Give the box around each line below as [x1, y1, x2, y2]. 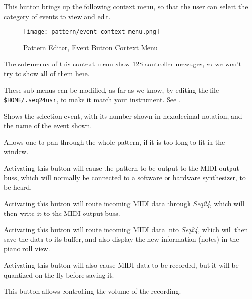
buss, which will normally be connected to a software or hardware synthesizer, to [4, 172, 246, 182]
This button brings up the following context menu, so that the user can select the [4, 1, 248, 11]
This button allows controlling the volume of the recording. [4, 286, 181, 296]
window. [4, 146, 29, 156]
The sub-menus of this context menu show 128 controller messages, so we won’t [4, 59, 242, 69]
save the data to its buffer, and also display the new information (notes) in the [4, 234, 239, 244]
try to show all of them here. [4, 68, 90, 79]
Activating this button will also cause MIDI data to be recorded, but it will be [4, 260, 239, 270]
